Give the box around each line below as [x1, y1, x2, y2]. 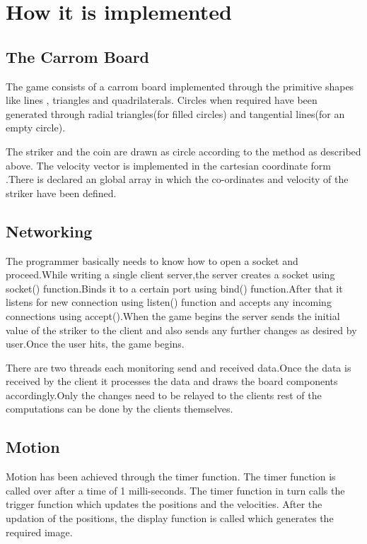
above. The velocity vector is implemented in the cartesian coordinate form [6, 158, 331, 172]
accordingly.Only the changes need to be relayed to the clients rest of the [6, 387, 322, 402]
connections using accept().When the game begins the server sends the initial [6, 308, 340, 323]
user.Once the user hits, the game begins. [6, 336, 185, 351]
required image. [6, 524, 73, 539]
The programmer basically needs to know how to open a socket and [6, 253, 298, 268]
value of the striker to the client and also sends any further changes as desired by [6, 322, 357, 337]
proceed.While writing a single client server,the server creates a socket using [6, 267, 335, 282]
